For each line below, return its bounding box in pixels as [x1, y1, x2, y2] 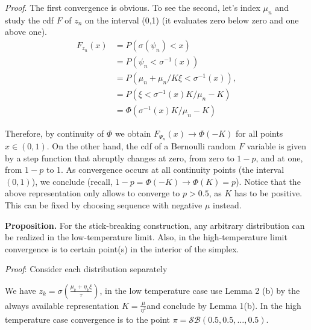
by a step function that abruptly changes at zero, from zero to [5, 151, 234, 164]
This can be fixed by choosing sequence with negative [5, 198, 203, 211]
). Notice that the [236, 175, 301, 187]
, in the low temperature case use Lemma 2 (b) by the [99, 284, 300, 296]
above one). [5, 25, 47, 38]
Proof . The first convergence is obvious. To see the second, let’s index [5, 1, 260, 13]
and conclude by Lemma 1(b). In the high [146, 299, 301, 311]
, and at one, [256, 151, 303, 164]
